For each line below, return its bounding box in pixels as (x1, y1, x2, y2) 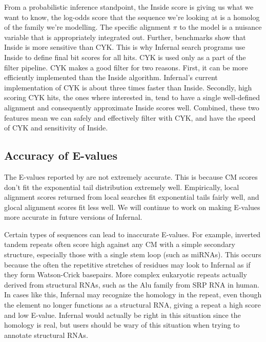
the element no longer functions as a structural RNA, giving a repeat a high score (4, 299, 261, 310)
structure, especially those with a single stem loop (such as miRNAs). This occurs (4, 249, 261, 260)
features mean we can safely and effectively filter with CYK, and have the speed (4, 112, 256, 123)
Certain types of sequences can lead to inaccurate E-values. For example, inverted (4, 229, 261, 239)
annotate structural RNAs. (4, 329, 88, 340)
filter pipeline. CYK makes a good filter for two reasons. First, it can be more (4, 62, 248, 72)
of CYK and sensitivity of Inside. (4, 122, 108, 133)
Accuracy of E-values (4, 147, 117, 163)
